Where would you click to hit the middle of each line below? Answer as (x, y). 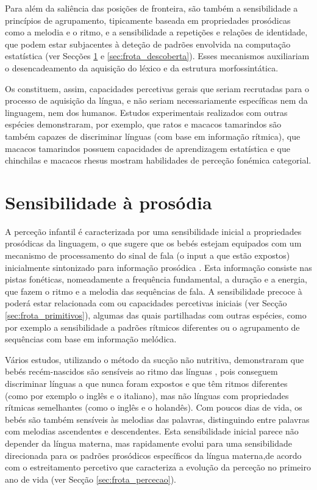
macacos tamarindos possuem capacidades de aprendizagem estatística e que (148, 148)
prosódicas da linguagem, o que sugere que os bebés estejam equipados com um (153, 243)
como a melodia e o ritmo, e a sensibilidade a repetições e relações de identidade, (156, 32)
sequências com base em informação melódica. (91, 339)
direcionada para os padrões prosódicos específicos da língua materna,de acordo (153, 455)
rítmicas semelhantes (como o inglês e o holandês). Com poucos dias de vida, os (154, 407)
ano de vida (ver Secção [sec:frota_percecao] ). (91, 479)
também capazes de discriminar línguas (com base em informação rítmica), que (153, 136)
